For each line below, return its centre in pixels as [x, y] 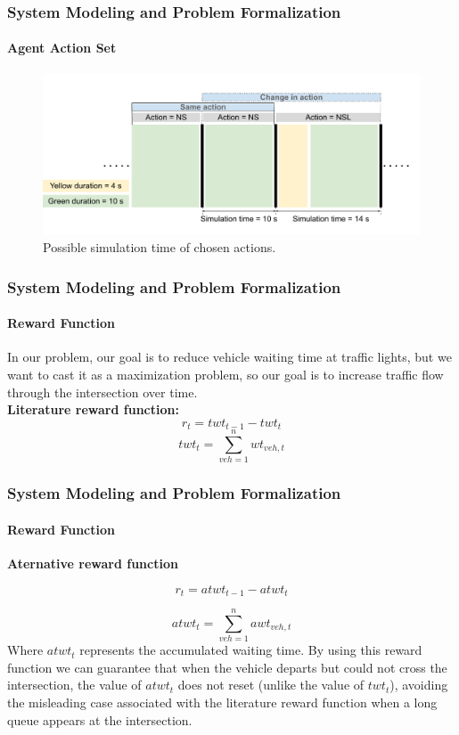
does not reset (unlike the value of [271, 685]
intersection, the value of [74, 685]
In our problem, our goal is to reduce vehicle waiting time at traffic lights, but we [229, 357]
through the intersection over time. [102, 392]
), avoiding [419, 685]
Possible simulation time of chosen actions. [160, 247]
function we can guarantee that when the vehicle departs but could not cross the [227, 667]
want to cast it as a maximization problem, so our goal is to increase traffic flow [225, 374]
